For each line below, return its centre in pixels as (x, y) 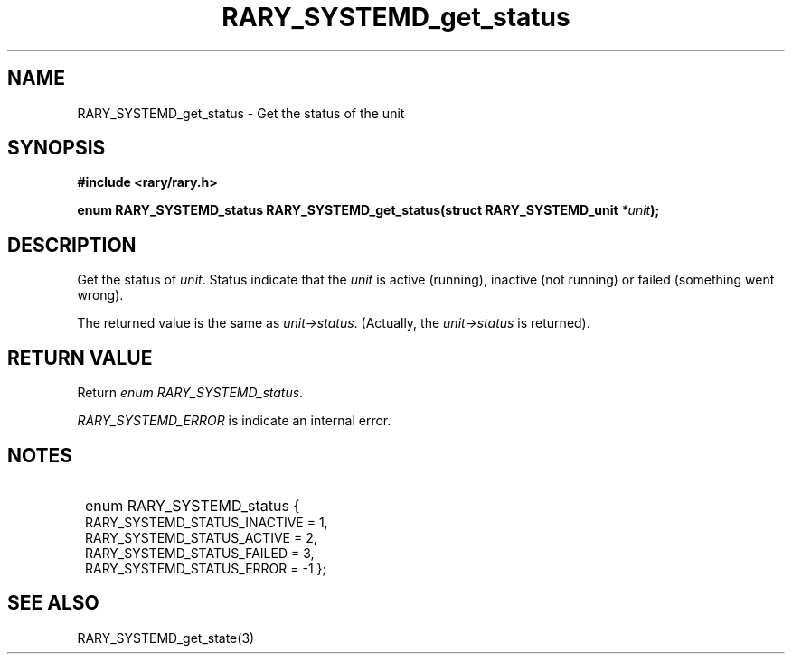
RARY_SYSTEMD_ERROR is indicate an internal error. (234, 421)
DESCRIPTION (72, 245)
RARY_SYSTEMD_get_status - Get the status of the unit (241, 113)
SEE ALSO (53, 603)
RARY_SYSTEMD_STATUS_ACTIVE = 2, (201, 537)
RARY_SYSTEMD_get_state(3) (166, 638)
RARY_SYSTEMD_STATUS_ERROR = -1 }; (206, 568)
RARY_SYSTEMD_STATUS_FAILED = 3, (200, 553)
